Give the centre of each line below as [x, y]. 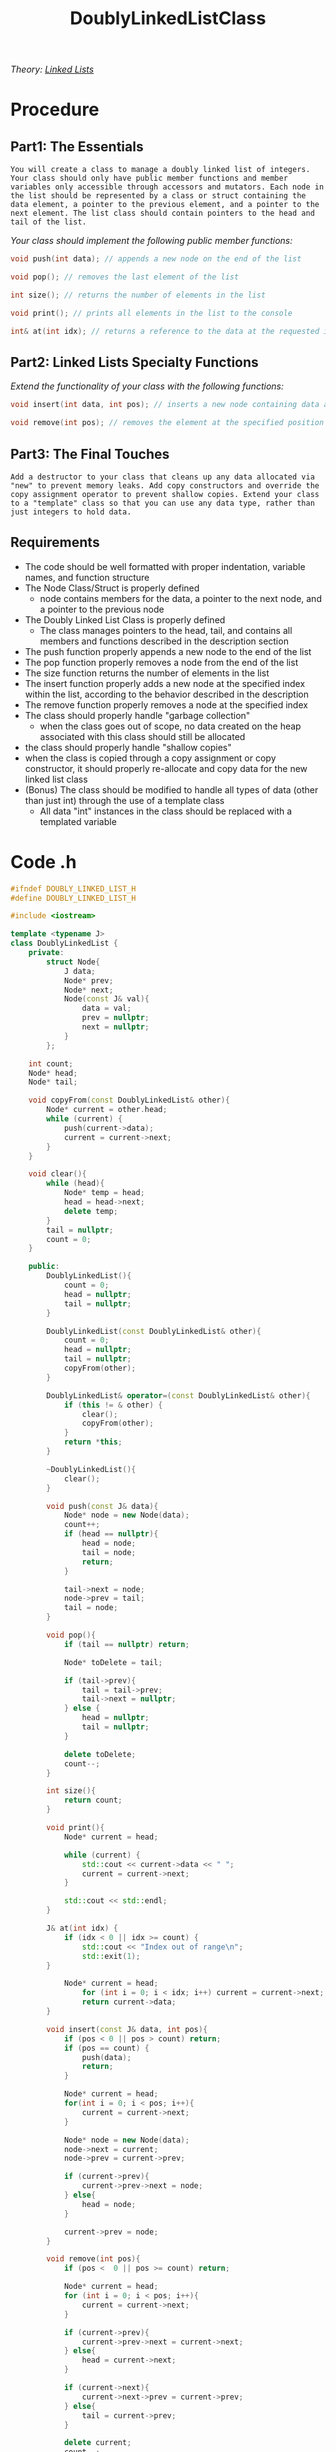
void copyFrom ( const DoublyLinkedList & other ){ [129, 1100]
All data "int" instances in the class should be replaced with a [166, 811]
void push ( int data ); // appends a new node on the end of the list [156, 259]
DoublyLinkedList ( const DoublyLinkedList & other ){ [154, 1331]
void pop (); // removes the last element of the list [125, 277]
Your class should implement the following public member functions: [151, 241]
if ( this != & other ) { [113, 1405]
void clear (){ [57, 1174]
